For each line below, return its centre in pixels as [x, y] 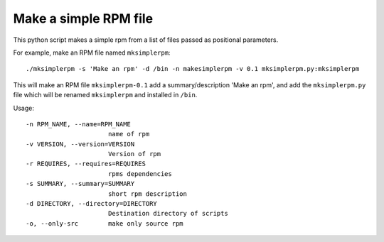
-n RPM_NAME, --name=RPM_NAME [79, 124]
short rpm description [148, 194]
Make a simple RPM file [83, 18]
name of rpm [129, 134]
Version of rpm [134, 154]
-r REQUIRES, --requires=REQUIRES [86, 164]
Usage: [24, 108]
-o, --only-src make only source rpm [105, 223]
